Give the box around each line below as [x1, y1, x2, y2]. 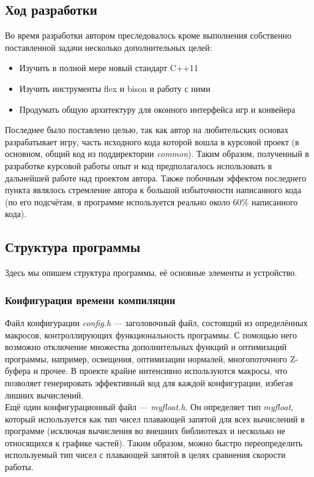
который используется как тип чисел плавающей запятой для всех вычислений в [5, 412, 305, 425]
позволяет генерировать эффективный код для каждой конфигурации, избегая [5, 376, 293, 389]
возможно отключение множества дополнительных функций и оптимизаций [5, 340, 287, 353]
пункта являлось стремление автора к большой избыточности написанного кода [5, 183, 301, 196]
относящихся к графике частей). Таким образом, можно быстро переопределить [5, 436, 303, 449]
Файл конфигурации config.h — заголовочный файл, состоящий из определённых [5, 316, 308, 329]
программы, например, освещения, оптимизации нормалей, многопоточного [5, 352, 288, 365]
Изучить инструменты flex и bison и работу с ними [19, 82, 211, 94]
